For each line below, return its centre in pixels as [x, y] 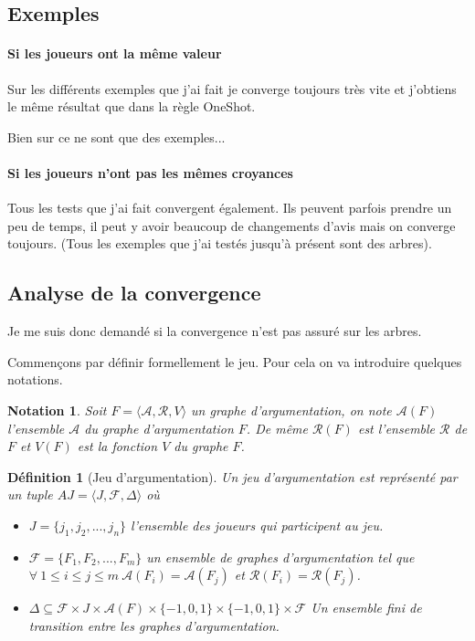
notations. [35, 379]
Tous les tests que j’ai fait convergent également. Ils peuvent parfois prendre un [230, 208]
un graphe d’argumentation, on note [291, 410]
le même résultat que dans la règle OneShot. [132, 106]
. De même [277, 428]
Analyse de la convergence [134, 293]
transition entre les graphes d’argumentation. [154, 625]
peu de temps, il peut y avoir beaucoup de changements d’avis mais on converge [232, 225]
